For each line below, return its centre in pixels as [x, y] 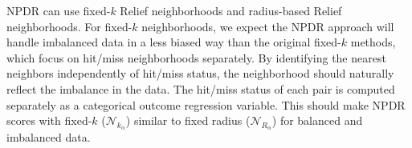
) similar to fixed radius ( [188, 120]
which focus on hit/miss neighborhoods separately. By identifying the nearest [196, 57]
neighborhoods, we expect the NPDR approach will [268, 26]
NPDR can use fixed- [59, 10]
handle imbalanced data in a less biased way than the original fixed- [174, 42]
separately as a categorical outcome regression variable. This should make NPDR [206, 104]
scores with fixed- [49, 120]
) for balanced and [317, 120]
